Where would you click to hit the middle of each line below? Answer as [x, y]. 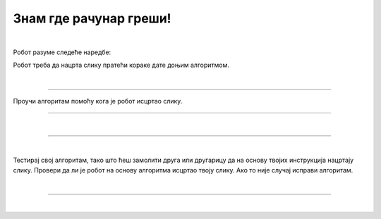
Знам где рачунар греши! [92, 18]
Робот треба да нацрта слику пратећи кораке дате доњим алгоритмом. [121, 65]
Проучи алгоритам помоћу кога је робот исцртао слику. [98, 101]
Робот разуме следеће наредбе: [62, 52]
